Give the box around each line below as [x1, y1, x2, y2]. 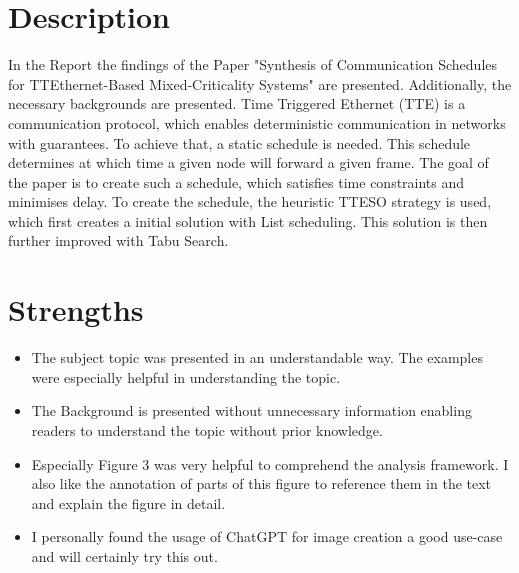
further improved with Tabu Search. [8, 230, 229, 251]
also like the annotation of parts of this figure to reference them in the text [31, 473, 492, 494]
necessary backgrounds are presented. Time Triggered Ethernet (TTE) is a [8, 93, 466, 114]
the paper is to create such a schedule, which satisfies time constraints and [8, 171, 465, 192]
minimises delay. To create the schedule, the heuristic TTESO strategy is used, [8, 191, 492, 212]
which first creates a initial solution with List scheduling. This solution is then [8, 210, 488, 231]
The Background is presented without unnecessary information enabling [31, 400, 472, 421]
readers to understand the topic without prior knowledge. [31, 419, 383, 440]
